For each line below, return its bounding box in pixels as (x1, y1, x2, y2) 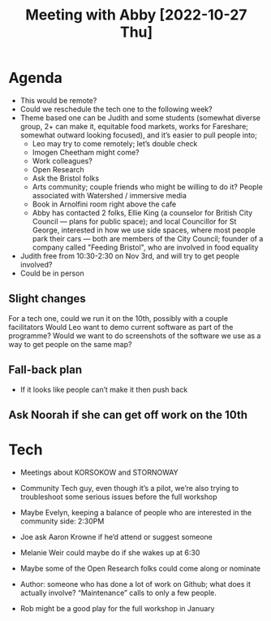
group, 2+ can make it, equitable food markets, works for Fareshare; (19, 121, 249, 131)
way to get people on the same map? (8, 339, 132, 349)
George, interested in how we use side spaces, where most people (32, 225, 256, 235)
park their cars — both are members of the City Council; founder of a (32, 233, 264, 243)
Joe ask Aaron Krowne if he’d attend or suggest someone (19, 532, 213, 541)
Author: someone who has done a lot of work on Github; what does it (19, 579, 252, 588)
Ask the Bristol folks (32, 173, 100, 183)
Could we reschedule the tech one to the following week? (19, 104, 213, 114)
